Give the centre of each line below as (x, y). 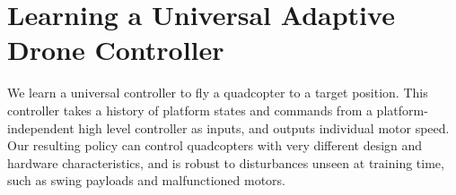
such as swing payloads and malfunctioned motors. (146, 180)
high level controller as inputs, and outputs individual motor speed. (264, 127)
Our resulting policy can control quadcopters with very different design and (215, 145)
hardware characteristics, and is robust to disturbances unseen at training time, (226, 162)
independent (41, 127)
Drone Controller (116, 50)
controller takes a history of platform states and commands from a (190, 110)
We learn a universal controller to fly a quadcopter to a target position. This (218, 93)
